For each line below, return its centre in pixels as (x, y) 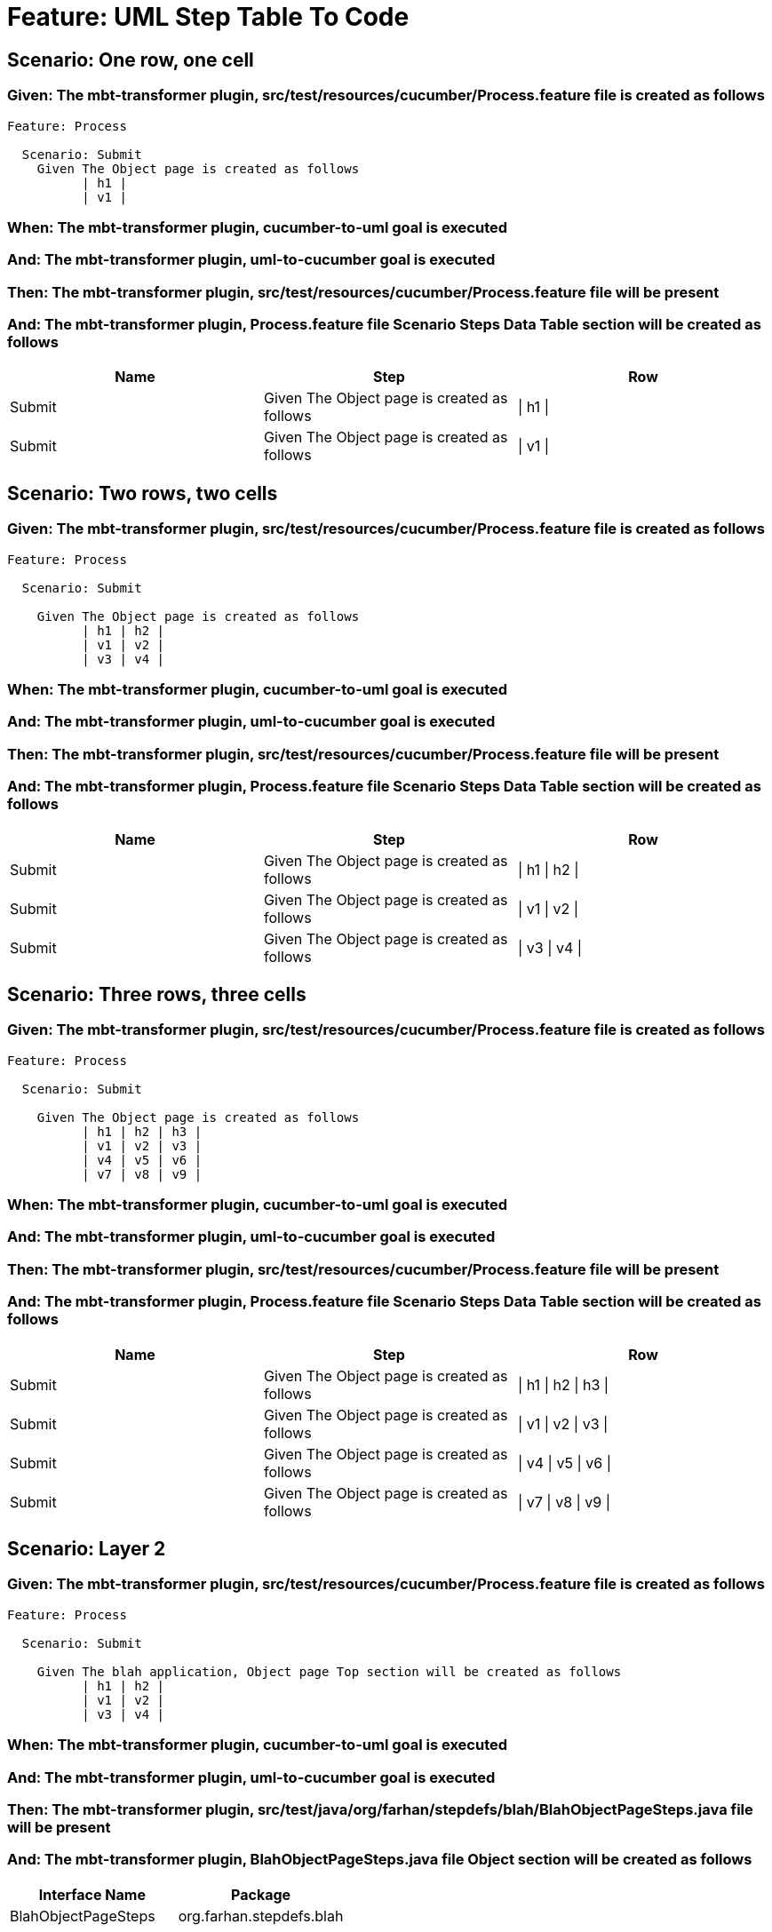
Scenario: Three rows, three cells (157, 994)
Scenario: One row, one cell (131, 60)
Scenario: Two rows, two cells (143, 493)
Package (261, 1894)
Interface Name (92, 1894)
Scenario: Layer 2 (87, 1549)
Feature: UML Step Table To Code (208, 17)
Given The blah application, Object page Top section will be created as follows (329, 1671)
